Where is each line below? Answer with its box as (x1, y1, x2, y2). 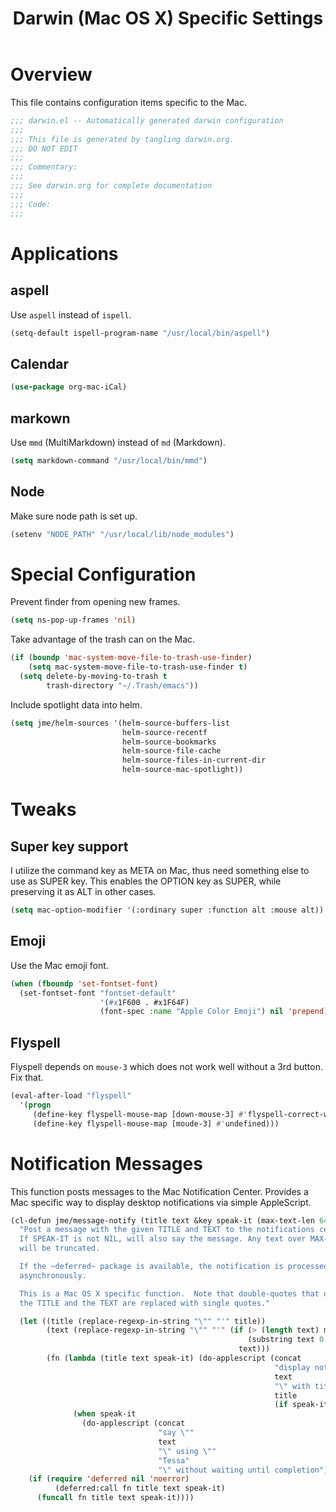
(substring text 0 (247, 1335, 325, 1345)
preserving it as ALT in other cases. (10, 886, 157, 898)
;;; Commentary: (10, 162, 78, 172)
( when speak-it (73, 1409, 137, 1419)
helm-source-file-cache (121, 746, 222, 756)
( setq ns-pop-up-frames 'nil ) (10, 615, 137, 626)
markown (10, 410, 71, 427)
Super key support (10, 838, 129, 855)
